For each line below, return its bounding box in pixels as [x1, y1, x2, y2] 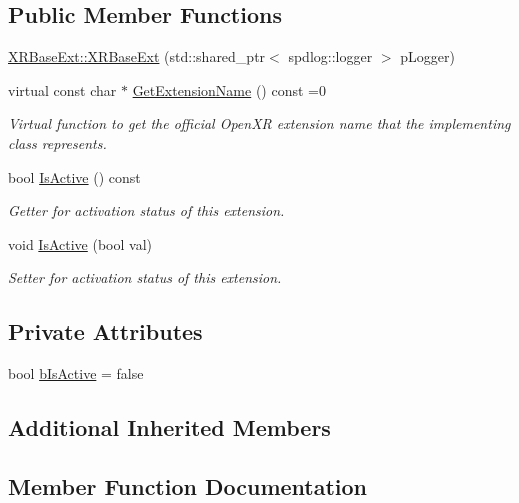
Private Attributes [8, 316, 203, 347]
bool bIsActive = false [8, 363, 144, 384]
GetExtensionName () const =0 [132, 79, 326, 100]
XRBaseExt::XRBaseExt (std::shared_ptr [8, 46, 266, 67]
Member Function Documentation [8, 470, 368, 501]
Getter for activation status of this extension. [8, 200, 285, 221]
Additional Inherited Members [8, 412, 331, 443]
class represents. [8, 132, 107, 153]
